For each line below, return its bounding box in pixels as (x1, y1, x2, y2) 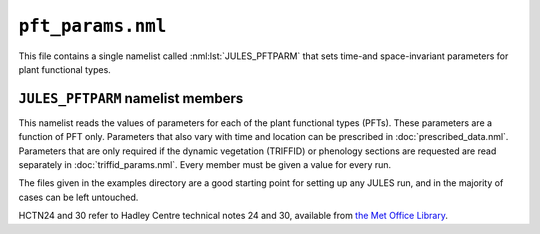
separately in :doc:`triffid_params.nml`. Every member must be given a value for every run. (18, 159, 392, 171)
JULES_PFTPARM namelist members (18, 90, 244, 107)
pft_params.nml (18, 15, 167, 37)
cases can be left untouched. (18, 191, 139, 203)
